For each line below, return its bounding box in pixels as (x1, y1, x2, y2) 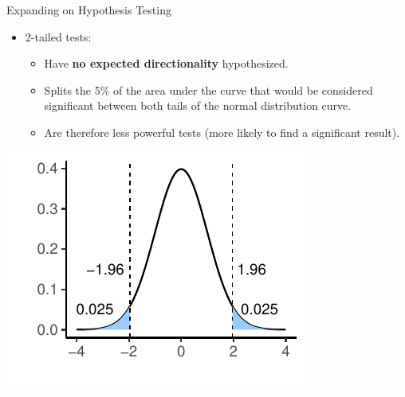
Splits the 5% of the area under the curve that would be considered (44, 81, 373, 98)
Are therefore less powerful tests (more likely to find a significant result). (44, 123, 400, 140)
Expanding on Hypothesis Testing (6, 2, 171, 18)
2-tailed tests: (25, 28, 92, 45)
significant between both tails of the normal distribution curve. (44, 97, 352, 114)
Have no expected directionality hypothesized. (44, 55, 289, 72)
